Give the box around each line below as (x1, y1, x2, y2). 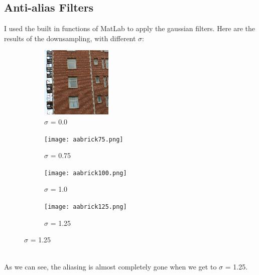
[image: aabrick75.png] (44, 135, 123, 143)
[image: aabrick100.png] (44, 169, 127, 177)
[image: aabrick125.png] (44, 203, 127, 211)
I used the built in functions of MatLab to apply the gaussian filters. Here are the (4, 23, 255, 34)
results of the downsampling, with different (4, 33, 136, 43)
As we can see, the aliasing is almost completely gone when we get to (4, 261, 217, 271)
